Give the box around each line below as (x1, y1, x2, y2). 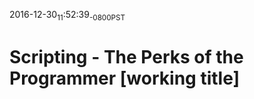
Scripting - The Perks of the (9, 45, 244, 68)
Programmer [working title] (9, 67, 241, 89)
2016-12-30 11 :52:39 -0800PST (9, 9, 126, 23)
